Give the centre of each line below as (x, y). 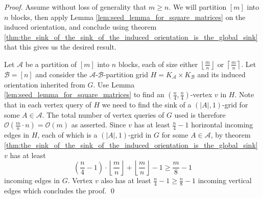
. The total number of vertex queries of (103, 114)
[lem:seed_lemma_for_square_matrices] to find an (84, 94)
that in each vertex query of (48, 105)
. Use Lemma (114, 84)
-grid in (140, 135)
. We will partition (198, 7)
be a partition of (51, 64)
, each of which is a (67, 135)
